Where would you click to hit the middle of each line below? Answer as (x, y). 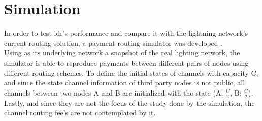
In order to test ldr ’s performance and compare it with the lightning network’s (126, 33)
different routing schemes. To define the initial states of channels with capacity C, (131, 72)
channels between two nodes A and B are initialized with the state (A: (114, 92)
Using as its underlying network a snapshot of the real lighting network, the (122, 53)
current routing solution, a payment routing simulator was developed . (113, 42)
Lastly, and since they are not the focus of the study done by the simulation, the (129, 102)
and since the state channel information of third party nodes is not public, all (125, 83)
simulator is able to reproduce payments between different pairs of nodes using (126, 62)
